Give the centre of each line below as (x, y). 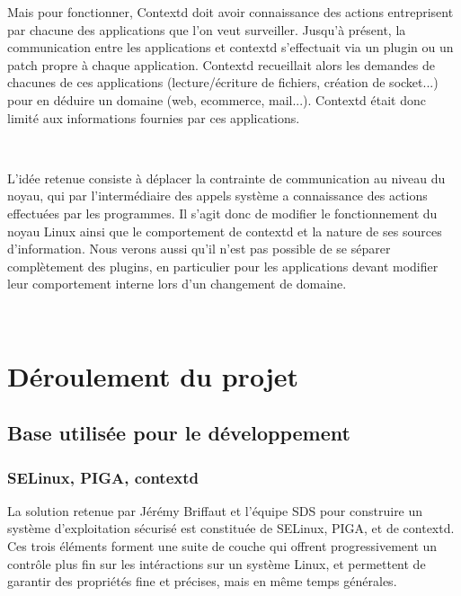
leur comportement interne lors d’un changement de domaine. (177, 284)
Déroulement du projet (153, 375)
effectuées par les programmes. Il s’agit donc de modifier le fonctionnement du (222, 213)
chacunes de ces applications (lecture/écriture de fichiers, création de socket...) (223, 82)
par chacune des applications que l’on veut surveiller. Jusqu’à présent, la (207, 29)
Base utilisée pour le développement (179, 433)
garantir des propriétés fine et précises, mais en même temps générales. (202, 581)
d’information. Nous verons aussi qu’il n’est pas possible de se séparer (199, 249)
